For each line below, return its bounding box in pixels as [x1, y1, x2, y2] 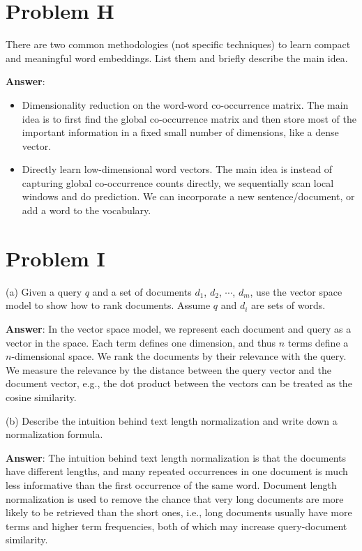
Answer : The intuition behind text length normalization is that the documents [6, 450, 347, 465]
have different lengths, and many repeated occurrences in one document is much [6, 464, 348, 478]
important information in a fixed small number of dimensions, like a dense [22, 125, 339, 139]
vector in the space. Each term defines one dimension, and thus [6, 335, 276, 349]
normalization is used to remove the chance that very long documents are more [6, 491, 344, 506]
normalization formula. [6, 427, 103, 441]
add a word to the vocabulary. [22, 203, 151, 218]
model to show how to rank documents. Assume [6, 298, 211, 312]
